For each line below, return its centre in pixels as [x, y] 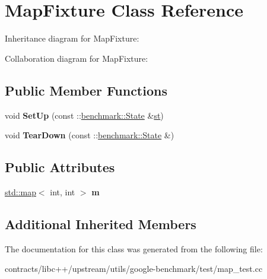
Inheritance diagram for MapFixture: [72, 38]
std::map [20, 191]
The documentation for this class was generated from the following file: [134, 248]
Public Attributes [60, 167]
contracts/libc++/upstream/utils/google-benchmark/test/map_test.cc [134, 269]
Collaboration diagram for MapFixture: [77, 58]
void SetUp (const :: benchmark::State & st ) [84, 115]
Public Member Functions [86, 90]
